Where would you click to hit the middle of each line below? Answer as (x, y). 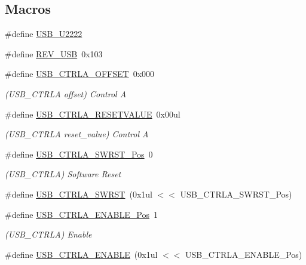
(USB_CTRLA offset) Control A (66, 93)
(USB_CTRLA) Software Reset (63, 174)
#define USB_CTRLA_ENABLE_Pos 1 (81, 214)
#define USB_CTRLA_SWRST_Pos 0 (79, 154)
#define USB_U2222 (44, 34)
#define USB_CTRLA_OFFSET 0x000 (80, 74)
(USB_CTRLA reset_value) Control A (77, 134)
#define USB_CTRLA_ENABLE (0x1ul (81, 254)
